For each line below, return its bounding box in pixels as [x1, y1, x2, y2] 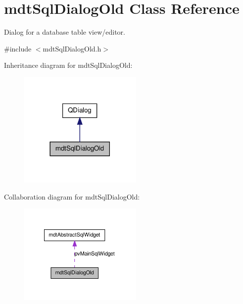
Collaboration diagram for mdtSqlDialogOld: [4, 191, 140, 202]
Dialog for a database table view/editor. [4, 27, 125, 37]
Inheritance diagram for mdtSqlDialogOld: [4, 60, 133, 70]
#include [4, 43, 32, 53]
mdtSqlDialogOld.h [43, 43, 101, 53]
